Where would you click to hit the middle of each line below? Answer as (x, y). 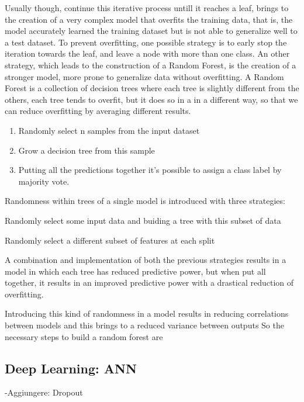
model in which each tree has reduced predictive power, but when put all (135, 271)
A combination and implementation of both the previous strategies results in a (146, 260)
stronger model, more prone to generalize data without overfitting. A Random (144, 76)
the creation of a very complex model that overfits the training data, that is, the (149, 19)
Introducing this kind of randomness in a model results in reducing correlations (147, 313)
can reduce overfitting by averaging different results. (98, 111)
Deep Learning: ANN (71, 368)
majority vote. (44, 181)
